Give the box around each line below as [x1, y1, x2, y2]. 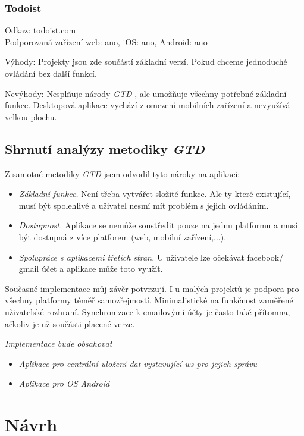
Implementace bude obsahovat [5, 337, 112, 350]
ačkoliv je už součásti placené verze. [5, 317, 135, 330]
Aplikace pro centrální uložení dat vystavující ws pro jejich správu [18, 357, 258, 369]
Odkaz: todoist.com [5, 24, 76, 36]
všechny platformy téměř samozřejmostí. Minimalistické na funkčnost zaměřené [5, 294, 293, 306]
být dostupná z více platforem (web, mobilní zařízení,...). [18, 230, 227, 243]
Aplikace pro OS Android [18, 377, 110, 390]
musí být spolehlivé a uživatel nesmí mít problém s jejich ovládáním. [18, 199, 269, 211]
